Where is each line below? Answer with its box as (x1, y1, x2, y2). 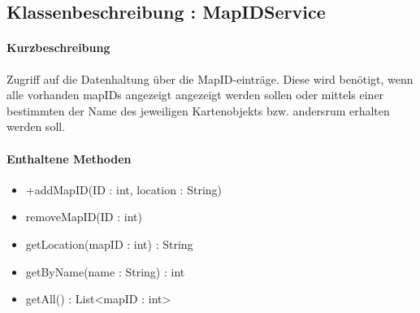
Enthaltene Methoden (6, 150, 132, 167)
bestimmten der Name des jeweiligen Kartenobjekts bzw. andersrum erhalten (6, 102, 390, 119)
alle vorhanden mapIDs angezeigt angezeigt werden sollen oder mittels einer (6, 86, 384, 103)
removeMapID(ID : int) (25, 208, 142, 225)
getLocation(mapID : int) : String (25, 235, 193, 252)
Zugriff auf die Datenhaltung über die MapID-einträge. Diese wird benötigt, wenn (6, 70, 414, 87)
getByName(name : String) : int (25, 263, 185, 280)
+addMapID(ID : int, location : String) (25, 180, 223, 198)
